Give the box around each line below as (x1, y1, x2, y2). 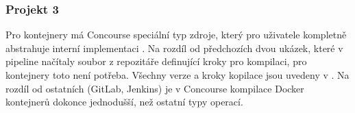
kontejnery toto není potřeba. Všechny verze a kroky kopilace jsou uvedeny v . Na (5, 68, 350, 81)
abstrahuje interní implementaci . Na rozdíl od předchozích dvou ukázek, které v (5, 40, 343, 55)
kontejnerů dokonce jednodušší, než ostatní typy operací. (5, 95, 243, 109)
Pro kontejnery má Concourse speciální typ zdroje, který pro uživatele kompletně (5, 27, 347, 42)
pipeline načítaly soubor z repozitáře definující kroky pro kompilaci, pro (5, 54, 307, 68)
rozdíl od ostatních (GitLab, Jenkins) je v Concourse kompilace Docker (5, 81, 304, 95)
